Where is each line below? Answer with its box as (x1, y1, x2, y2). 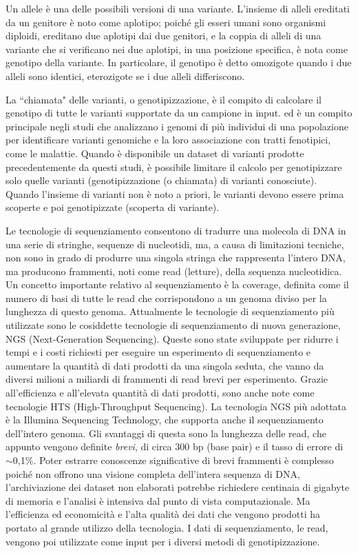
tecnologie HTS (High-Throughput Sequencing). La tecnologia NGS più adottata (6, 399, 347, 413)
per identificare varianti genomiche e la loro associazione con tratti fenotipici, (6, 132, 331, 147)
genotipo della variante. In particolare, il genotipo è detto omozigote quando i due (6, 55, 352, 70)
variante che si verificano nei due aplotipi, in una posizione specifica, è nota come (6, 41, 348, 56)
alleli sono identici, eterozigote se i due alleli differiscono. (6, 68, 245, 83)
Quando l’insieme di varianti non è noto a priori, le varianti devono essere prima (6, 186, 344, 201)
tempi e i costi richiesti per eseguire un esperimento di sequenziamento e (6, 345, 311, 359)
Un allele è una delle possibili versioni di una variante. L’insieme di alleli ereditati (6, 1, 350, 15)
